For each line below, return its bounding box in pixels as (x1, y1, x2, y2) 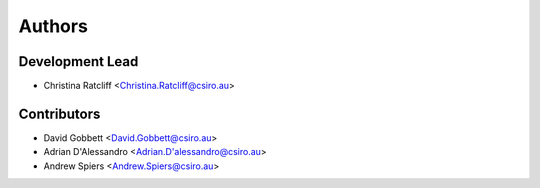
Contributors (18, 105, 101, 122)
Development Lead (18, 53, 139, 70)
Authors (18, 15, 89, 37)
